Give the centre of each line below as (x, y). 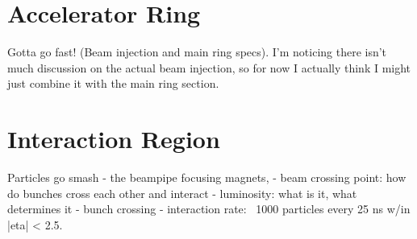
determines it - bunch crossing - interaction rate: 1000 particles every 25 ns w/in (209, 209)
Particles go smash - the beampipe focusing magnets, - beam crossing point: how (207, 177)
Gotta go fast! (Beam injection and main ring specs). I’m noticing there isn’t (197, 52)
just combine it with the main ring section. (113, 83)
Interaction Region (114, 139)
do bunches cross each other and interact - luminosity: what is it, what (182, 193)
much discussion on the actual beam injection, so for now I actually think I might (209, 67)
